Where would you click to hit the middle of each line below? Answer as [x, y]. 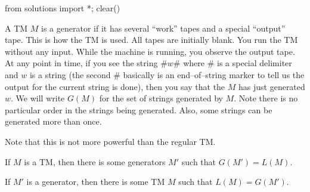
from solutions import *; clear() [63, 8]
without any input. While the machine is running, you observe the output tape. [150, 51]
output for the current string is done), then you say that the [115, 86]
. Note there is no [266, 98]
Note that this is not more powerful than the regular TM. [110, 141]
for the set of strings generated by [161, 98]
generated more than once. [53, 121]
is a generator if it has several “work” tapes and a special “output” [163, 28]
